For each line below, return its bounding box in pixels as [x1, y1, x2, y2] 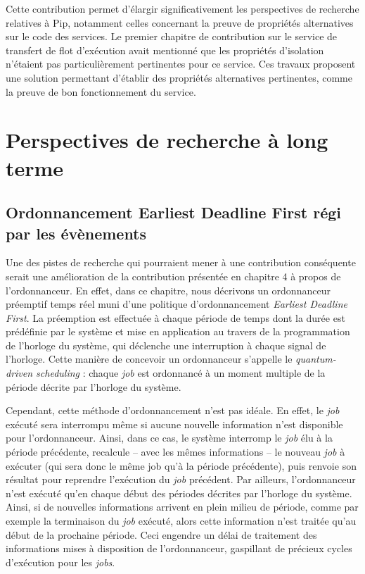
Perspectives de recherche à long [6, 125, 328, 154]
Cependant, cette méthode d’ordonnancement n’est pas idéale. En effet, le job [6, 403, 340, 418]
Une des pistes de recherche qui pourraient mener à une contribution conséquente [6, 255, 356, 270]
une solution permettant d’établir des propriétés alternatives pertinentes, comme [6, 70, 352, 85]
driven [6, 366, 33, 380]
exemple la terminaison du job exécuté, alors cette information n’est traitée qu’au [6, 513, 357, 528]
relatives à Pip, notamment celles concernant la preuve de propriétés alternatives [6, 15, 354, 30]
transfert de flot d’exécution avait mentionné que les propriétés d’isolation [6, 42, 324, 57]
